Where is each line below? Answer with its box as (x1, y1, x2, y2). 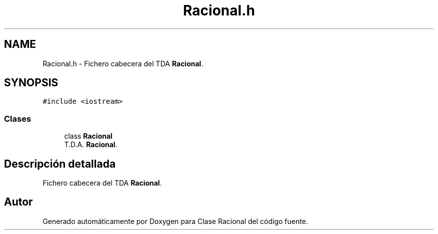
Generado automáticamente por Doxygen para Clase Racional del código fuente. (42, 217, 308, 226)
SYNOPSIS (4, 76, 58, 89)
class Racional (64, 132, 112, 141)
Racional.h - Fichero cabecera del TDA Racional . (42, 59, 203, 68)
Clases (4, 113, 31, 124)
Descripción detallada (4, 157, 116, 170)
